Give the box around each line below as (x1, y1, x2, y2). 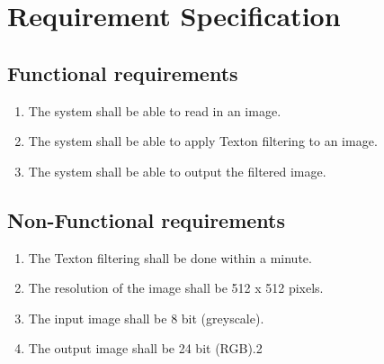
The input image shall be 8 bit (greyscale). (28, 308, 264, 327)
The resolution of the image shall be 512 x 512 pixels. (28, 278, 324, 297)
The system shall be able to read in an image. (28, 101, 281, 120)
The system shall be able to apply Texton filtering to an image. (28, 132, 378, 150)
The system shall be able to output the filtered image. (28, 161, 326, 180)
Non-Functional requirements (7, 205, 286, 233)
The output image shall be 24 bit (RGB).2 (28, 339, 263, 358)
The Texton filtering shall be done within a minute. (28, 248, 312, 267)
